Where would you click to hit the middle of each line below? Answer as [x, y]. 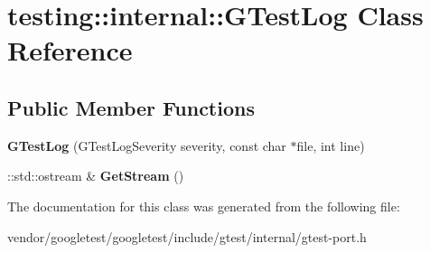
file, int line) [331, 145]
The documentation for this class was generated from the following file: [204, 206]
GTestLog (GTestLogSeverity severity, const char [147, 145]
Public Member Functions [131, 107]
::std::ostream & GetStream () [96, 176]
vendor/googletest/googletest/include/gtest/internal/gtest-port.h [187, 236]
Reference [70, 50]
